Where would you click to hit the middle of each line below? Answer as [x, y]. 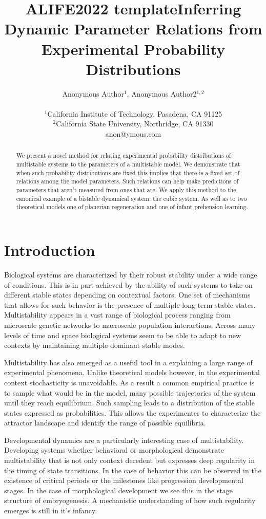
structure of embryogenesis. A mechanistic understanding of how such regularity [130, 500]
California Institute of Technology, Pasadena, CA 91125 [135, 113]
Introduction [50, 250]
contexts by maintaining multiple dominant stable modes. [95, 345]
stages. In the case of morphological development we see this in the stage [119, 490]
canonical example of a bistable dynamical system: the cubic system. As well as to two [131, 198]
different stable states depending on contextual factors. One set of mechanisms [127, 295]
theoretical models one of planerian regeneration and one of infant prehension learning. [132, 207]
